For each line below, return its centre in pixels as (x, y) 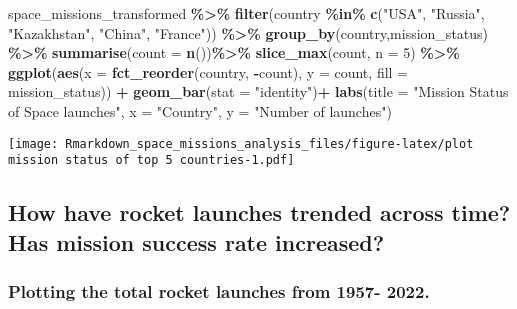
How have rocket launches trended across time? (259, 212)
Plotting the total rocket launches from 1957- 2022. (219, 290)
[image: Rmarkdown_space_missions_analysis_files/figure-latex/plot (241, 143)
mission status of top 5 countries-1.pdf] (151, 160)
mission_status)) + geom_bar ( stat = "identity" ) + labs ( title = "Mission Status (258, 91)
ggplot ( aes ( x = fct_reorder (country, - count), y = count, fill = (208, 71)
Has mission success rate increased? (196, 241)
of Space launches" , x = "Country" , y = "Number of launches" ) (200, 110)
